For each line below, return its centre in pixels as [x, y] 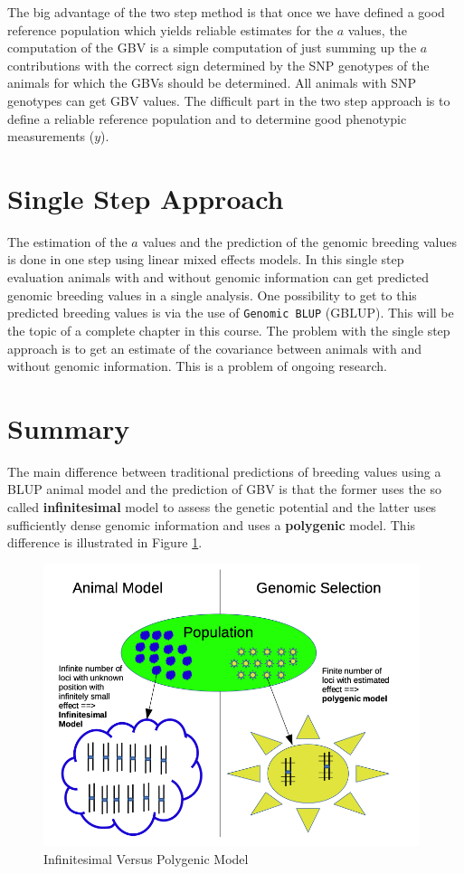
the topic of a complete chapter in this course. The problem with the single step [229, 330]
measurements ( [51, 136]
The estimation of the [67, 241]
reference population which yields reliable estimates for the [170, 29]
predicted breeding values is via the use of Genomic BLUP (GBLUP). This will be [231, 313]
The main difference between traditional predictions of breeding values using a [224, 471]
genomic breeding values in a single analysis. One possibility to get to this [212, 294]
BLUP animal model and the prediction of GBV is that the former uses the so [225, 489]
